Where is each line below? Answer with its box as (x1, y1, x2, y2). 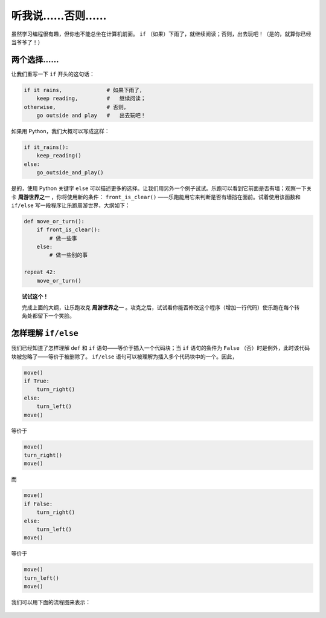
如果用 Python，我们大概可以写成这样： (11, 127, 110, 134)
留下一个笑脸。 (37, 312, 75, 320)
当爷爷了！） (11, 38, 43, 45)
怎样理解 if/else (11, 328, 78, 338)
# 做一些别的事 (49, 252, 88, 258)
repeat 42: (24, 269, 56, 275)
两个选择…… (11, 54, 60, 65)
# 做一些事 (49, 235, 77, 242)
